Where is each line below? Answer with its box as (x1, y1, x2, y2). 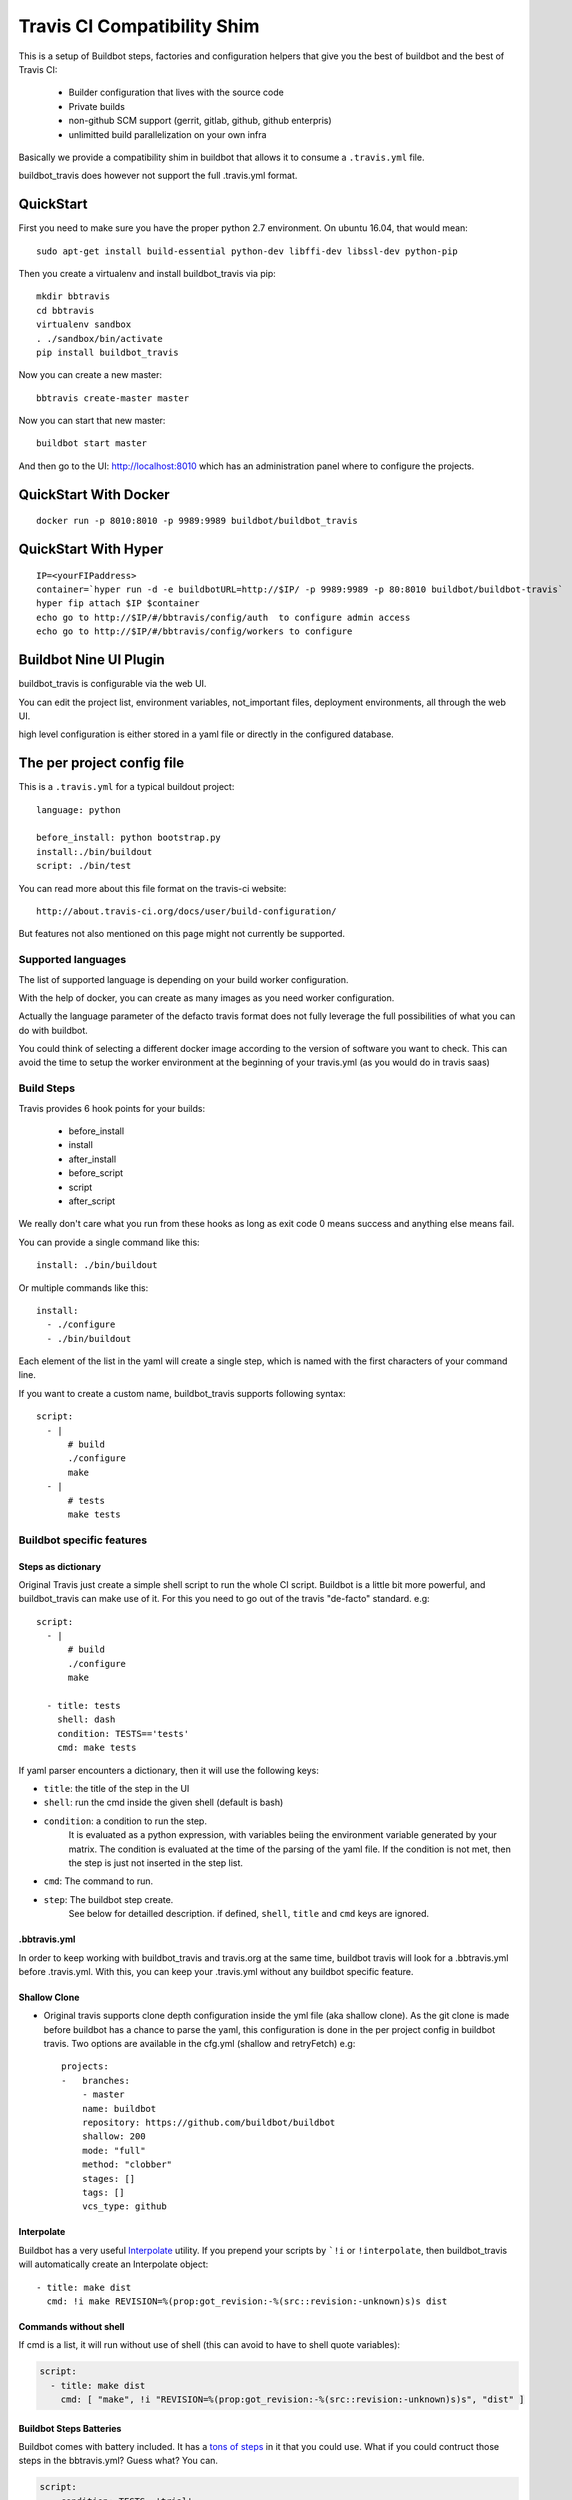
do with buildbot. (18, 1024, 89, 1036)
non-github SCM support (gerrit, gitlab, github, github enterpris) (68, 115, 332, 127)
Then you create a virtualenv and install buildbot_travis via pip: (18, 267, 277, 279)
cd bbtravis (36, 305, 95, 316)
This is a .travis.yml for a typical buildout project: (18, 781, 235, 793)
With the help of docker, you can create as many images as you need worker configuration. (18, 991, 395, 1004)
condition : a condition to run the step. (43, 1815, 207, 1827)
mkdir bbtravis (36, 291, 111, 302)
